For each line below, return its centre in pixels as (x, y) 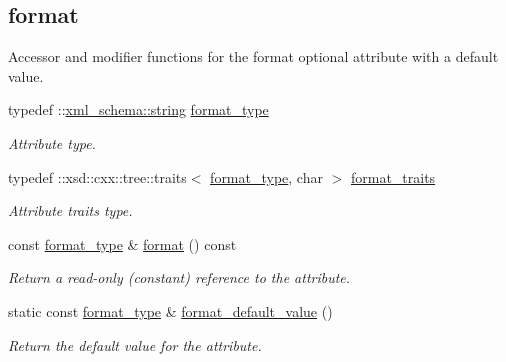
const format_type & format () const (122, 243)
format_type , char (266, 176)
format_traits (393, 176)
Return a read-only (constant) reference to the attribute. (179, 277)
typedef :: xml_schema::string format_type (138, 109)
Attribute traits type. (70, 210)
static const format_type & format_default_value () (170, 310)
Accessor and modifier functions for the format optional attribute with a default (253, 56)
